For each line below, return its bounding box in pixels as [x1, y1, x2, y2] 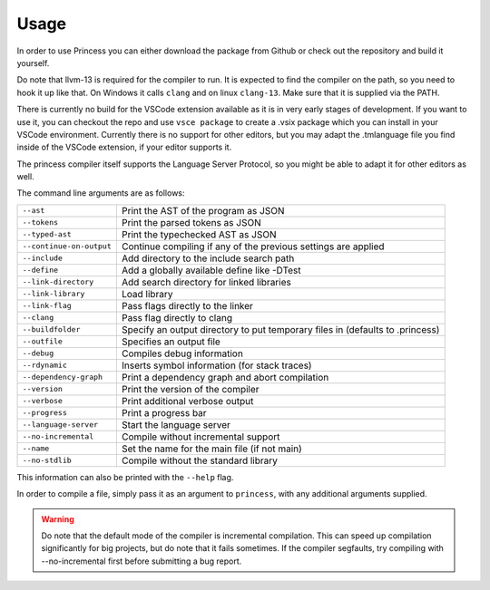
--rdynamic [22, 361, 68, 371]
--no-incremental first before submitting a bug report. [41, 556, 242, 566]
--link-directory [22, 277, 94, 287]
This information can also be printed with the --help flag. [16, 471, 234, 482]
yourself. [16, 57, 50, 68]
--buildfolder [22, 324, 81, 334]
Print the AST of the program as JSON [121, 204, 285, 217]
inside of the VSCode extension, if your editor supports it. [16, 141, 232, 153]
